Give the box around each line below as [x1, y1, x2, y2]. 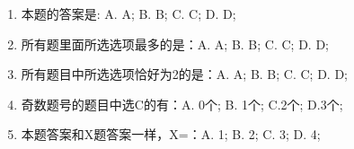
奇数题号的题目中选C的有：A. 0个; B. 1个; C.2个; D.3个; [21, 94, 343, 113]
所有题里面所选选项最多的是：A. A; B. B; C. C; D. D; [21, 34, 329, 53]
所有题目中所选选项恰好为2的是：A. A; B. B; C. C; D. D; [21, 65, 348, 83]
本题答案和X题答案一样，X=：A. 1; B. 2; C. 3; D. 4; [21, 125, 321, 144]
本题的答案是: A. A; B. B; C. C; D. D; [21, 4, 236, 22]
